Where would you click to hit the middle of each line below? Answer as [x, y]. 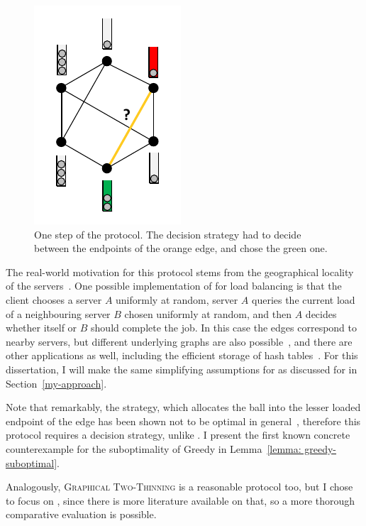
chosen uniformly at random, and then [208, 313]
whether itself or [41, 328]
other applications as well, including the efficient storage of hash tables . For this [182, 355]
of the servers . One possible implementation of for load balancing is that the [174, 286]
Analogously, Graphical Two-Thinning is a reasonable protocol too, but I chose [179, 487]
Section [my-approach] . [56, 383]
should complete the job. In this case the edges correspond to [224, 328]
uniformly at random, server [177, 299]
